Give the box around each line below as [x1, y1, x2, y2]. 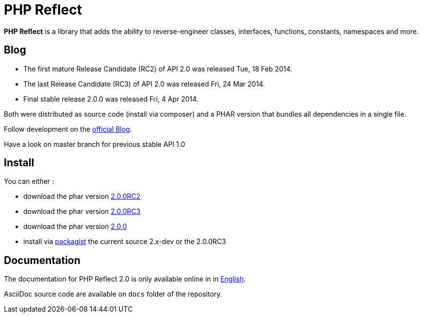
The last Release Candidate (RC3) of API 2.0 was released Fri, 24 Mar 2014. [23, 79, 265, 88]
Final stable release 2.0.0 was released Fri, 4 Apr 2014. [23, 94, 199, 103]
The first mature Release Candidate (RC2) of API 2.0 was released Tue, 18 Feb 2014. [23, 64, 292, 73]
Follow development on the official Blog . [4, 124, 132, 133]
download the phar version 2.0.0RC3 [23, 207, 141, 216]
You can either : [4, 177, 54, 186]
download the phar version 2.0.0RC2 [23, 192, 141, 201]
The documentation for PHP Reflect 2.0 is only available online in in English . [4, 275, 246, 283]
